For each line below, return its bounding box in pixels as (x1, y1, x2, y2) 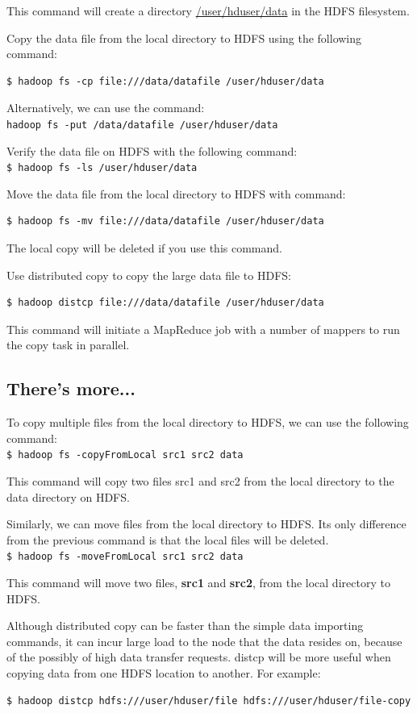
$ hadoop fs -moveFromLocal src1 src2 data (6, 551, 244, 563)
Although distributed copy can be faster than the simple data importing (6, 617, 364, 634)
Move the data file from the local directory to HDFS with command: (6, 185, 346, 202)
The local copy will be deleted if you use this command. (6, 240, 282, 256)
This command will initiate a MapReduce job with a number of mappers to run (6, 320, 400, 337)
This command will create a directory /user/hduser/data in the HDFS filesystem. (6, 2, 410, 19)
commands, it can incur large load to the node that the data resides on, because (6, 632, 402, 649)
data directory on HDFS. (6, 488, 130, 505)
